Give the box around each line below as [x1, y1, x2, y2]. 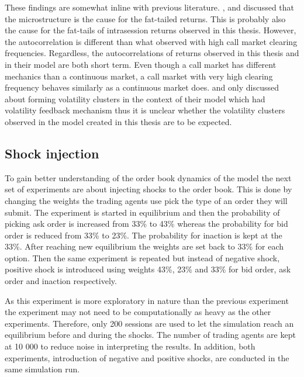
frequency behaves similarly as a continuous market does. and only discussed [5, 81, 279, 94]
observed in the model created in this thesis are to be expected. [5, 115, 232, 127]
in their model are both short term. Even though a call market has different [5, 58, 277, 70]
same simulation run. [5, 363, 80, 375]
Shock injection [5, 144, 99, 162]
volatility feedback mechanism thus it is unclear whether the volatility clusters [5, 104, 285, 116]
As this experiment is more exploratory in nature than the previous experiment [5, 294, 289, 306]
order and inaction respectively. [5, 275, 117, 287]
